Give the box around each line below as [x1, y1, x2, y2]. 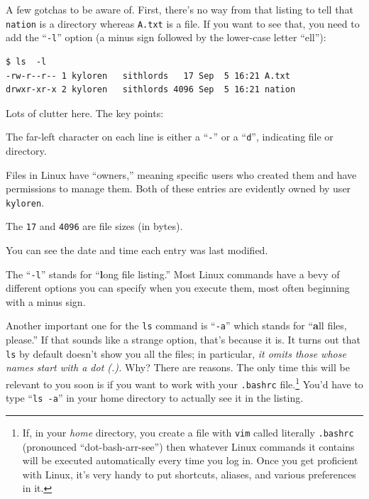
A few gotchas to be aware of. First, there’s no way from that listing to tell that [6, 2, 353, 16]
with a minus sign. [6, 294, 86, 309]
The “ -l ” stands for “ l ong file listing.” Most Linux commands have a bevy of [6, 266, 340, 281]
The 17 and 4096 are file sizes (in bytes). [6, 219, 183, 234]
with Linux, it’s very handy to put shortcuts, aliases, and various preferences [22, 466, 356, 481]
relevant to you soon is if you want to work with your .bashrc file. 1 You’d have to [6, 374, 363, 391]
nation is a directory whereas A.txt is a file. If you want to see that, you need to [6, 16, 360, 31]
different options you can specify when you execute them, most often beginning [6, 280, 350, 295]
